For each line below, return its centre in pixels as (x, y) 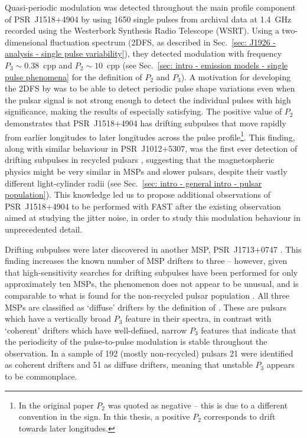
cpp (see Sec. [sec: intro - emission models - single (197, 65)
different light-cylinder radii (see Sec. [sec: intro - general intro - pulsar (133, 183)
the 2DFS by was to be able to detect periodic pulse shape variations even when (150, 88)
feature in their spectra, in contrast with (198, 318)
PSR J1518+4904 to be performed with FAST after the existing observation (143, 206)
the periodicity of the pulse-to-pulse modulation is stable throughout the (136, 341)
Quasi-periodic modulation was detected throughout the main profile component (150, 7)
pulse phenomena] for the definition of (74, 76)
